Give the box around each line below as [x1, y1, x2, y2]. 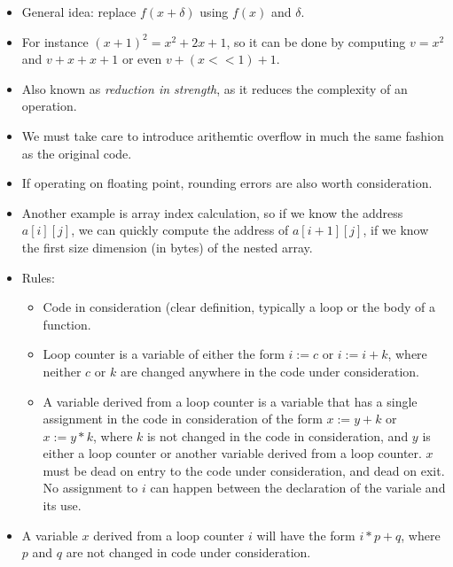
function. [43, 315, 91, 333]
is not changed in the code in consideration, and [146, 426, 409, 445]
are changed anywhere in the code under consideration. [120, 361, 419, 380]
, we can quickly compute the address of [71, 221, 289, 239]
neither [43, 361, 82, 380]
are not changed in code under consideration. [66, 543, 311, 562]
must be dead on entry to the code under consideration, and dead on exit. [43, 461, 445, 479]
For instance [21, 32, 89, 50]
